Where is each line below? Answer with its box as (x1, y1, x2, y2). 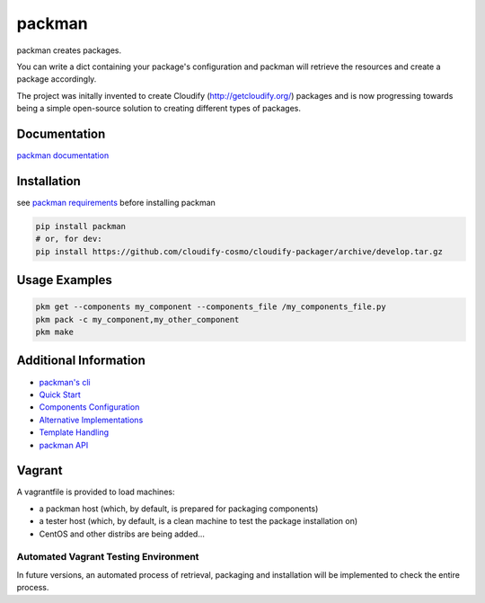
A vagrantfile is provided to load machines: (16, 486, 175, 498)
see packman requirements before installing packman (16, 197, 216, 208)
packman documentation (16, 150, 110, 161)
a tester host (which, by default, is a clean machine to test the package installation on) (39, 516, 358, 527)
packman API (39, 439, 89, 450)
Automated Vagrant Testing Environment (16, 551, 199, 563)
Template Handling (39, 427, 110, 438)
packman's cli (39, 377, 91, 387)
